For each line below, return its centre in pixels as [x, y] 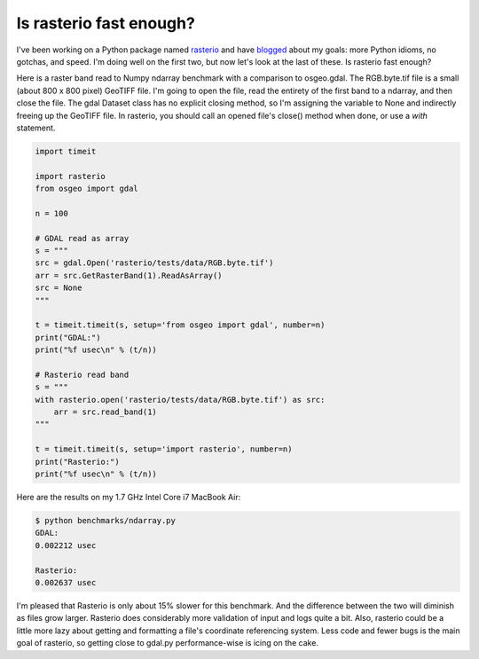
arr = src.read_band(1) [105, 412]
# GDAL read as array [82, 238]
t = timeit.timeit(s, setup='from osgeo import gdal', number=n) [180, 325]
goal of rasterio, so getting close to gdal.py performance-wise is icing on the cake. [168, 643]
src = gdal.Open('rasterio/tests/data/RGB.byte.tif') [154, 263]
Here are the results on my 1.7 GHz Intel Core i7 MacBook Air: [129, 498]
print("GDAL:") [68, 337]
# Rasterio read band [82, 374]
